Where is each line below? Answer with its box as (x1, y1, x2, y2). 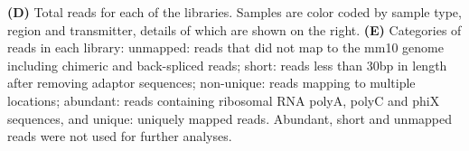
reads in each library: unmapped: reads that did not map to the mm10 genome (7, 38, 444, 57)
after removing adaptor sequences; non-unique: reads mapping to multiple (7, 73, 416, 92)
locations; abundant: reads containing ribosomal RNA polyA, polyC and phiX (7, 90, 440, 109)
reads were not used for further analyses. (7, 127, 232, 146)
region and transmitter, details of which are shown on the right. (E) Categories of (7, 20, 462, 39)
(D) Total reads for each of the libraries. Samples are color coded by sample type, (7, 3, 462, 21)
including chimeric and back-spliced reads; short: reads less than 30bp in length (7, 55, 447, 74)
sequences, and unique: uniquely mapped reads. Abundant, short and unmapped (7, 109, 453, 127)
